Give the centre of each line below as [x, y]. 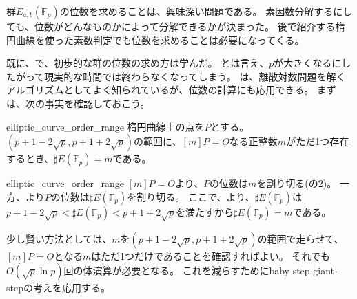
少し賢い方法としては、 [59, 238]
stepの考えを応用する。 [58, 288]
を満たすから [205, 211]
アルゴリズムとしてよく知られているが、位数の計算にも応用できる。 [160, 90]
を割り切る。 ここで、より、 [191, 196]
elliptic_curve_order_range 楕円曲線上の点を [105, 126]
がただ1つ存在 [318, 141]
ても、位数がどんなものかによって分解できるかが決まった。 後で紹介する [171, 26]
